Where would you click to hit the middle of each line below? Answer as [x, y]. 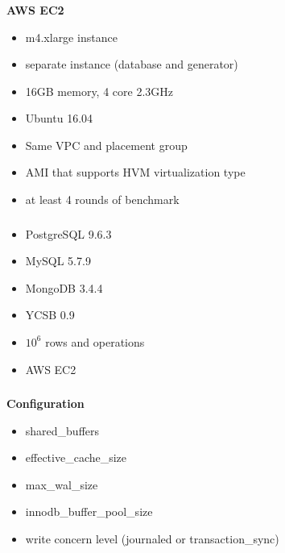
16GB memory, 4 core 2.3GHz [99, 91]
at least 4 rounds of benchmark [102, 200]
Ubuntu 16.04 [59, 118]
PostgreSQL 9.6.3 [68, 233]
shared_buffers [62, 430]
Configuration [45, 403]
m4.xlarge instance [71, 37]
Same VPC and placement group [106, 145]
